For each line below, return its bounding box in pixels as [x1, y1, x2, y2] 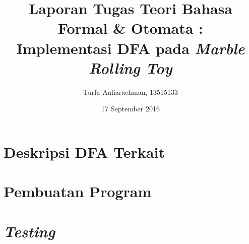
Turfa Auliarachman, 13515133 [83, 86, 178, 97]
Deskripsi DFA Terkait [4, 141, 165, 162]
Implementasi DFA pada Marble [16, 37, 245, 58]
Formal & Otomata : [58, 18, 203, 38]
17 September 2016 [101, 103, 160, 114]
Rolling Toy [89, 57, 172, 78]
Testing [4, 220, 55, 241]
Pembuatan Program [4, 181, 152, 202]
